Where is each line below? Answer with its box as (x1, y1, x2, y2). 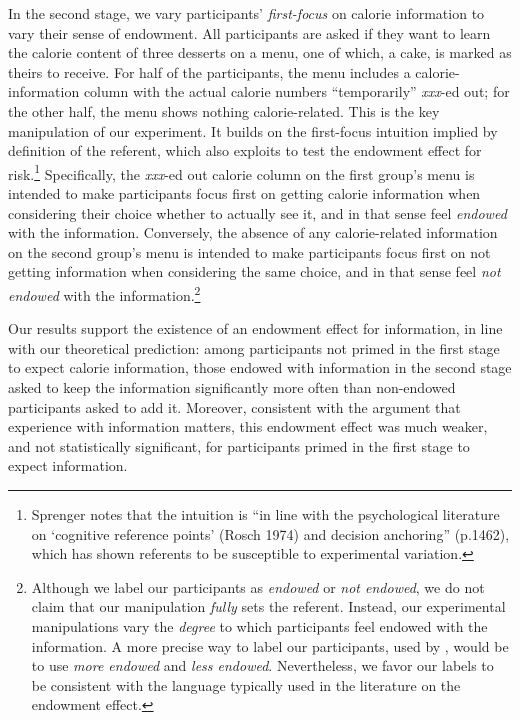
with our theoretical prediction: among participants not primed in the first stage (8, 337, 500, 358)
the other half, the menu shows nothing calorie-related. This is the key (8, 100, 440, 121)
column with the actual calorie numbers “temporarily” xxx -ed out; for (83, 81, 510, 102)
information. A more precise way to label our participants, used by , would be (31, 635, 509, 656)
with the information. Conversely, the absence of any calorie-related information (8, 222, 498, 243)
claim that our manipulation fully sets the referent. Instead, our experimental (31, 596, 506, 617)
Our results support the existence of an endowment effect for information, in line (8, 318, 503, 339)
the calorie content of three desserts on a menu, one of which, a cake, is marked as (8, 42, 512, 63)
